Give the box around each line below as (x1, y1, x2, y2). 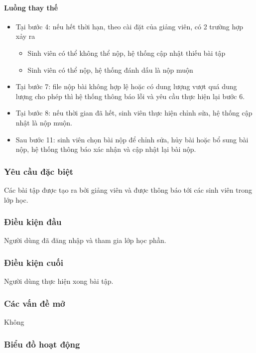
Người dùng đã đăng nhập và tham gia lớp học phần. (4, 235, 166, 245)
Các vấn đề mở (4, 297, 65, 309)
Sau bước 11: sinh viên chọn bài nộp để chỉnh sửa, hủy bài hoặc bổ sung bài (15, 134, 249, 144)
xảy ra (15, 31, 35, 41)
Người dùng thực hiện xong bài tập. (4, 276, 114, 286)
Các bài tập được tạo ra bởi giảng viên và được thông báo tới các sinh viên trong (4, 184, 252, 195)
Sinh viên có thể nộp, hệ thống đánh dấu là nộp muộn (27, 64, 193, 75)
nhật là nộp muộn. (15, 117, 72, 127)
